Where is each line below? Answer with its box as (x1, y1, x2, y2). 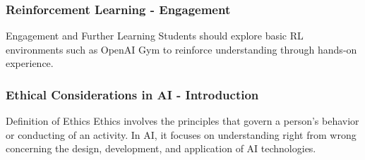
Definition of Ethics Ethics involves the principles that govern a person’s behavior (6, 113, 359, 128)
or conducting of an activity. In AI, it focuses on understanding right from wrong (6, 127, 357, 142)
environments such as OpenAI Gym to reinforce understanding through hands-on (6, 42, 357, 56)
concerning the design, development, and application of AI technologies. (6, 141, 316, 156)
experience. (6, 56, 54, 70)
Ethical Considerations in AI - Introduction (6, 85, 259, 103)
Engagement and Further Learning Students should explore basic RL (6, 28, 304, 43)
